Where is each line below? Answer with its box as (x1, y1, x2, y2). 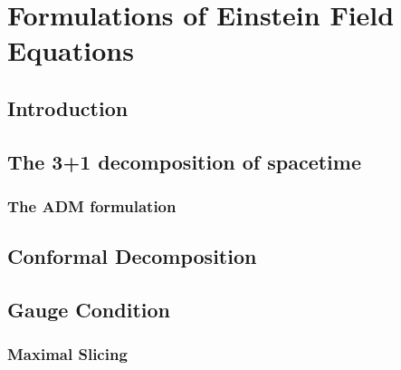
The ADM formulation (7, 195, 177, 218)
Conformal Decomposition (7, 242, 257, 270)
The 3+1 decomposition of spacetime (7, 147, 361, 175)
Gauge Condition (7, 296, 170, 324)
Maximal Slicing (7, 343, 128, 365)
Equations (7, 32, 134, 69)
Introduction (7, 93, 129, 122)
